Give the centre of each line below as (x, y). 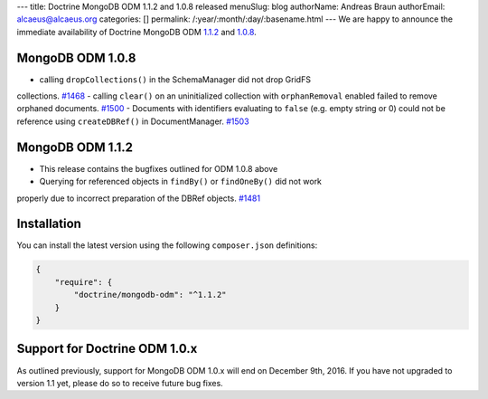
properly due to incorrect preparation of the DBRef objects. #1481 (139, 198)
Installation (49, 224)
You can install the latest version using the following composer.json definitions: (167, 245)
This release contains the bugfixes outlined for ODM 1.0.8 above (159, 168)
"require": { (84, 282)
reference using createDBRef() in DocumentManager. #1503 (133, 121)
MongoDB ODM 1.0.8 (76, 57)
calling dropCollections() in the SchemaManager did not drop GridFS (175, 79)
